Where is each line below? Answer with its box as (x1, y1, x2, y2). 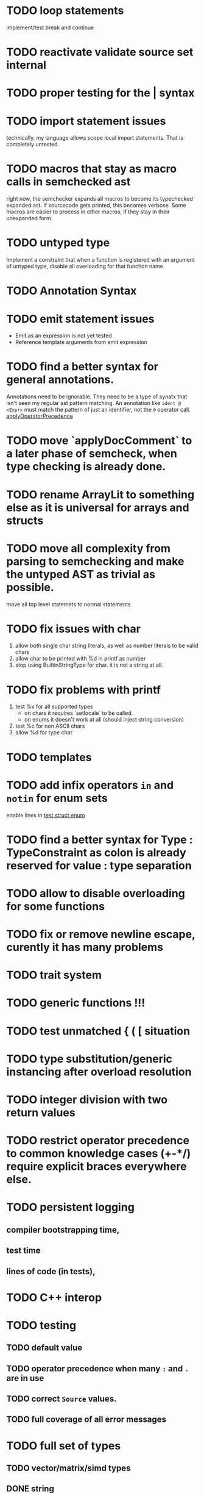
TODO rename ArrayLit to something (6, 487, 195, 501)
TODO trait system (6, 968, 102, 982)
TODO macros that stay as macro (6, 162, 177, 176)
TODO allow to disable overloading (6, 886, 186, 900)
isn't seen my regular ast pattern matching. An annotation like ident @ (6, 400, 181, 407)
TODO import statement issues (6, 114, 166, 128)
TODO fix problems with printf (6, 683, 161, 697)
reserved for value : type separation (6, 858, 192, 872)
